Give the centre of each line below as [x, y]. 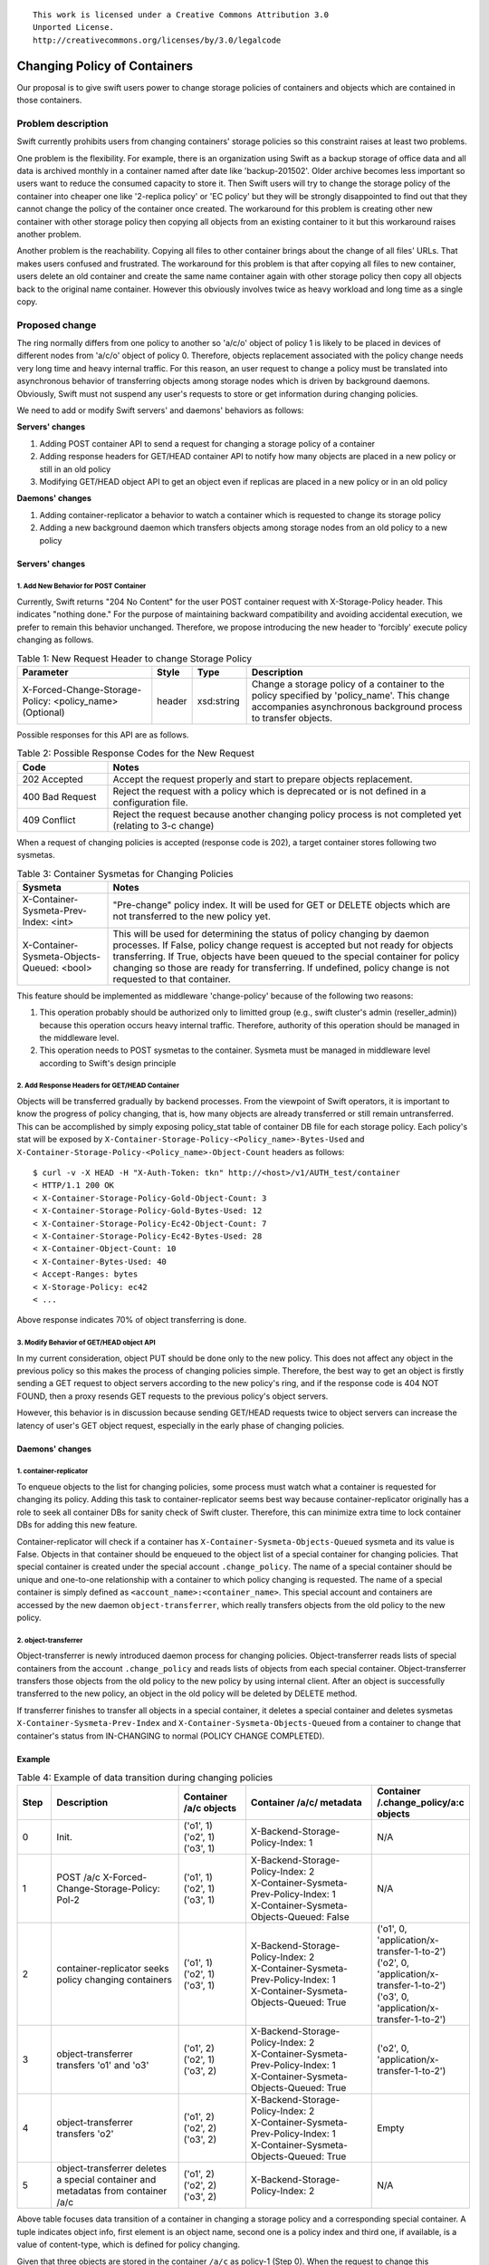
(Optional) [43, 712]
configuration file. [151, 802]
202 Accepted [53, 779]
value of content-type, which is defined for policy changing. [128, 2245]
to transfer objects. [292, 718]
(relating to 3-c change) [163, 825]
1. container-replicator [53, 1471]
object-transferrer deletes [112, 2168]
